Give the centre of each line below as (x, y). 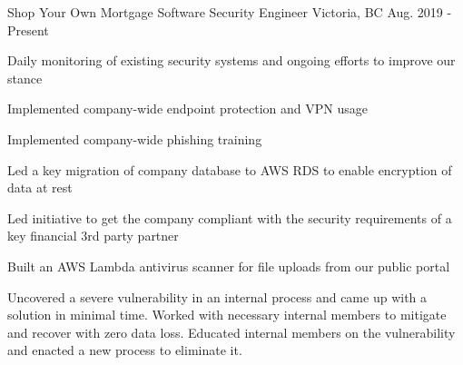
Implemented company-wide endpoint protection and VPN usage (187, 109)
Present (28, 30)
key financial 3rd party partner (93, 236)
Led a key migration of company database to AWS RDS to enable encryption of (230, 169)
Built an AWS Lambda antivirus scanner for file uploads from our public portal (229, 266)
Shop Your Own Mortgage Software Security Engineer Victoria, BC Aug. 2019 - (230, 12)
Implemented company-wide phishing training (135, 138)
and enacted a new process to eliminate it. (125, 350)
